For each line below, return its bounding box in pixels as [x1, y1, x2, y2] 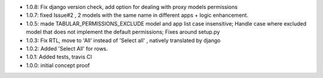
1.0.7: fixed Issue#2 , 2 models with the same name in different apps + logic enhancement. [26, 12, 248, 19]
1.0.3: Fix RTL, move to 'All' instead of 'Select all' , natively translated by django [26, 36, 221, 44]
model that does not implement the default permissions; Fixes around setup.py [26, 29, 220, 36]
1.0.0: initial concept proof [26, 61, 90, 68]
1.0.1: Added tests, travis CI [26, 54, 92, 61]
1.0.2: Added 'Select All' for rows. [26, 45, 108, 52]
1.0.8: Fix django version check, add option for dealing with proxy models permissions [26, 4, 238, 10]
